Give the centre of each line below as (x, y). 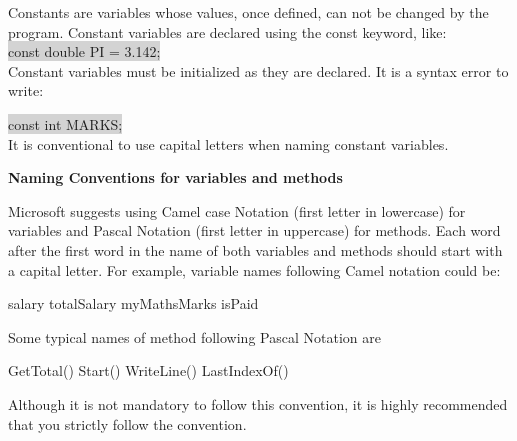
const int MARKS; (65, 123)
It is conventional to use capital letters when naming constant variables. (228, 143)
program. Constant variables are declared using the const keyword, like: (227, 31)
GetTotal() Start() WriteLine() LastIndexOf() (148, 370)
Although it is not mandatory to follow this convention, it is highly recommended (258, 403)
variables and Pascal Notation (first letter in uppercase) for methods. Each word (254, 230)
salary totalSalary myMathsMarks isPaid (133, 303)
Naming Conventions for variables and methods (175, 177)
